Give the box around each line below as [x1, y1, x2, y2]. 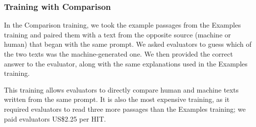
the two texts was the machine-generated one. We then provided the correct [4, 49, 233, 59]
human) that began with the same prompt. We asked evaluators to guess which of [4, 39, 252, 49]
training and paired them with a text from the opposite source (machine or [4, 29, 231, 39]
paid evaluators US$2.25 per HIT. [4, 113, 106, 124]
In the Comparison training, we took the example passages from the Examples [4, 20, 241, 30]
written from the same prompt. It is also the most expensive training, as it [4, 94, 230, 104]
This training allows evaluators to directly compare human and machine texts [4, 84, 239, 95]
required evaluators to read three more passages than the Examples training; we [4, 103, 246, 114]
